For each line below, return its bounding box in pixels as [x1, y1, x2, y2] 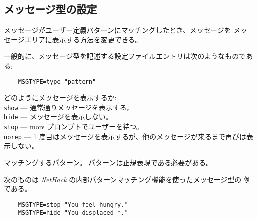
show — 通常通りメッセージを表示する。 [4, 102, 133, 112]
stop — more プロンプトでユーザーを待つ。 [4, 121, 143, 132]
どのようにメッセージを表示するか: [4, 92, 117, 103]
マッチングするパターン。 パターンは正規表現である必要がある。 [4, 157, 213, 168]
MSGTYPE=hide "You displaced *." [18, 209, 128, 217]
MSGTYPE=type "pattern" [18, 78, 96, 85]
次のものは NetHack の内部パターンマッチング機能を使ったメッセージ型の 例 [4, 174, 251, 184]
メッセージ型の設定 [4, 1, 97, 17]
